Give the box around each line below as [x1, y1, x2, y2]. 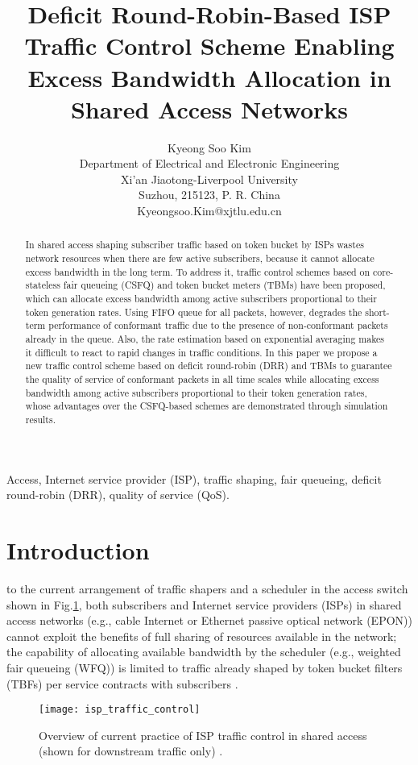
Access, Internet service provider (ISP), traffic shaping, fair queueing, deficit [6, 470, 382, 487]
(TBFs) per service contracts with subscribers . [6, 675, 238, 692]
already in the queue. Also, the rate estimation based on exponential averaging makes [25, 332, 385, 346]
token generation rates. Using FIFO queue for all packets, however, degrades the [25, 305, 362, 318]
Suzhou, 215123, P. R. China [139, 186, 280, 203]
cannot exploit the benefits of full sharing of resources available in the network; [6, 627, 397, 644]
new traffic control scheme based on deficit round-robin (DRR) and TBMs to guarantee [25, 359, 392, 372]
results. [25, 412, 56, 426]
